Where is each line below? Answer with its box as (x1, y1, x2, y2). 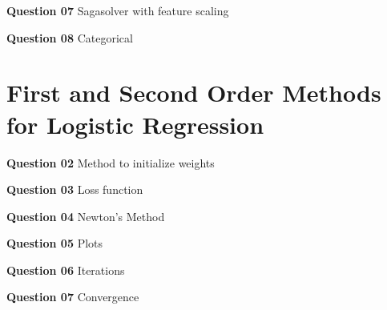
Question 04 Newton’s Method (6, 207, 165, 224)
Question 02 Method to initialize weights (6, 154, 215, 171)
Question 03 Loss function (6, 181, 143, 198)
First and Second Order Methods (6, 76, 381, 109)
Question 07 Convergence (6, 288, 139, 305)
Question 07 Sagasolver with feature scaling (6, 2, 229, 18)
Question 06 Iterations (6, 261, 125, 278)
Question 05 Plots (6, 235, 103, 252)
